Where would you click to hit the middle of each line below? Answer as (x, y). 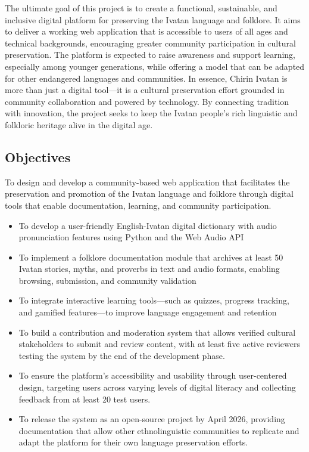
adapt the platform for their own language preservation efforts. (133, 442)
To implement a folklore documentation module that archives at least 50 (151, 257)
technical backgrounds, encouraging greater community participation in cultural (150, 43)
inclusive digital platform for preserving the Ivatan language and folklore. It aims (153, 19)
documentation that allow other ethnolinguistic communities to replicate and (159, 430)
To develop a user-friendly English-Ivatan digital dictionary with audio (148, 225)
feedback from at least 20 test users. (85, 399)
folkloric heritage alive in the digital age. (79, 124)
